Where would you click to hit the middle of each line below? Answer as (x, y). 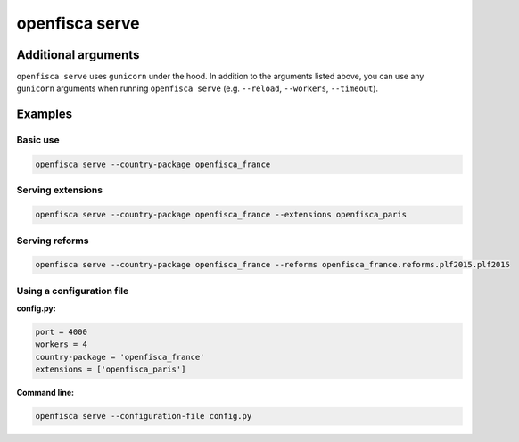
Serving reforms (53, 241)
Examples (45, 115)
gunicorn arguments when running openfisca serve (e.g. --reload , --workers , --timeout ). (198, 88)
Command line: (45, 393)
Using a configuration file (73, 291)
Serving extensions (59, 190)
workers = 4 (62, 344)
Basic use (38, 140)
